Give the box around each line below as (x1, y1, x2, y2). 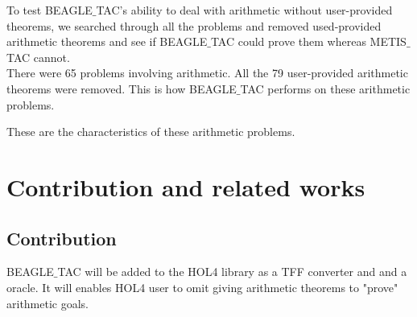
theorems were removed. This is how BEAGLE (6, 80, 237, 97)
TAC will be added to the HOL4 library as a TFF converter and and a (57, 263, 407, 280)
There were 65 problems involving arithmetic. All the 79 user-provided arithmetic (6, 64, 408, 81)
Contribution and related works (6, 170, 365, 203)
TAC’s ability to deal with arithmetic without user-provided (96, 2, 393, 18)
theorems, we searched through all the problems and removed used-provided (6, 17, 382, 34)
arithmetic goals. (6, 294, 89, 311)
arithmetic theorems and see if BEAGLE (6, 33, 208, 50)
